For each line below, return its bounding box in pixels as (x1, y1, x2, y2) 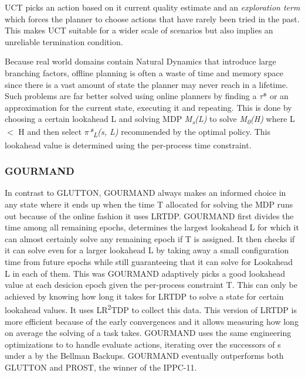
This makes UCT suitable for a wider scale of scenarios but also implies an (5, 24, 273, 36)
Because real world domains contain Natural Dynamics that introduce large (5, 55, 276, 67)
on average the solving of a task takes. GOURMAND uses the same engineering (5, 327, 292, 339)
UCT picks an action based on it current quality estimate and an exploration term (5, 1, 300, 13)
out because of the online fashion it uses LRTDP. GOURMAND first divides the (5, 209, 294, 222)
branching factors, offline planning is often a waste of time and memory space (5, 66, 283, 79)
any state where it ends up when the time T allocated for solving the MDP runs (5, 198, 293, 210)
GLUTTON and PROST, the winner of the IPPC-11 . (5, 361, 197, 373)
